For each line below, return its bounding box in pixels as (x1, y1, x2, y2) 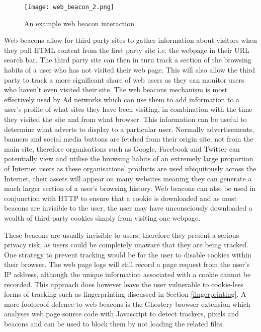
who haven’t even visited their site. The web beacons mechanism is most (4, 84, 228, 95)
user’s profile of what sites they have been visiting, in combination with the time (4, 104, 252, 114)
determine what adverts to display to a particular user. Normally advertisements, (4, 123, 254, 134)
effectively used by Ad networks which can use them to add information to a (4, 94, 240, 104)
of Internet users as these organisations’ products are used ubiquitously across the (4, 163, 256, 173)
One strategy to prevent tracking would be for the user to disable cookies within (4, 249, 251, 259)
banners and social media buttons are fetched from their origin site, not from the (4, 134, 253, 144)
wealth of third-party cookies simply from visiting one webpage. (4, 212, 201, 223)
